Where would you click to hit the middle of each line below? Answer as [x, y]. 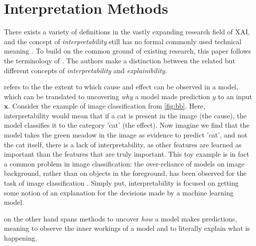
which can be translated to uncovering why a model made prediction [107, 96]
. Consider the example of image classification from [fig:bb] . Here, [107, 106]
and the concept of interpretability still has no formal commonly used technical [123, 41]
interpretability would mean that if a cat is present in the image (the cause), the [125, 115]
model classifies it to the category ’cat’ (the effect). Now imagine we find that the [127, 125]
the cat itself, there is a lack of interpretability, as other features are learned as [123, 144]
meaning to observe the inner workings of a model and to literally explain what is [127, 228]
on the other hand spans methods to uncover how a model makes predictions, [121, 218]
